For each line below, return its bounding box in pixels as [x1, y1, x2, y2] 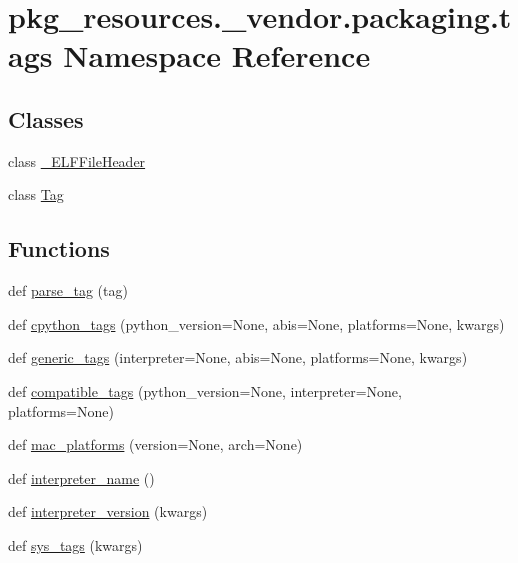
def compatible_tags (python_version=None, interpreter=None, [8, 380, 402, 401]
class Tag [8, 184, 64, 205]
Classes [8, 103, 84, 134]
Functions [8, 233, 110, 264]
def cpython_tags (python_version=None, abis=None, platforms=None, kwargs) [8, 313, 505, 334]
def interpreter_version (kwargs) [8, 501, 208, 522]
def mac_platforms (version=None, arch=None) [8, 434, 303, 455]
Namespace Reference [63, 35, 371, 76]
